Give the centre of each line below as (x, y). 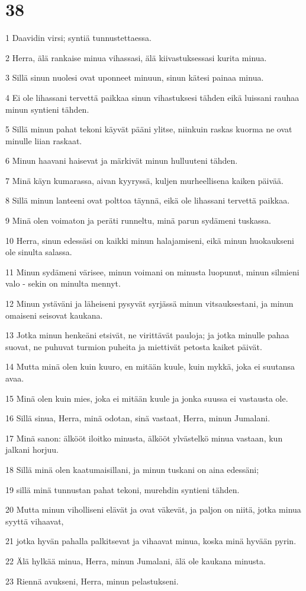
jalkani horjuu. (32, 449)
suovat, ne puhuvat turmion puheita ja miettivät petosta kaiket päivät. (134, 346)
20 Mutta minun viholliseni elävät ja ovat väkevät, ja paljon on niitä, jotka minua (153, 509)
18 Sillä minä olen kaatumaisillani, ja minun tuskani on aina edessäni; (132, 469)
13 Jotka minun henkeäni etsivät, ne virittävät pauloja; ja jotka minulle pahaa (147, 335)
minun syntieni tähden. (47, 109)
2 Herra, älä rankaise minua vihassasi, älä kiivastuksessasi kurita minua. (136, 57)
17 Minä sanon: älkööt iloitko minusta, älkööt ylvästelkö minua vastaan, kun (144, 438)
